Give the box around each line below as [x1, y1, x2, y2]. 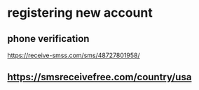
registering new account [7, 5, 153, 21]
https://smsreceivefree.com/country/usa [7, 71, 192, 83]
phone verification [7, 33, 90, 45]
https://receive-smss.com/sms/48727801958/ [7, 51, 140, 59]
